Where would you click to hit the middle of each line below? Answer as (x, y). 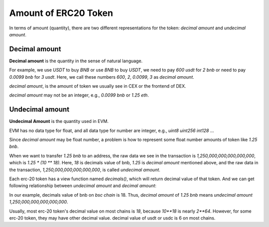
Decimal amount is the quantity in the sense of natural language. (76, 61)
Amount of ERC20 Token (61, 13)
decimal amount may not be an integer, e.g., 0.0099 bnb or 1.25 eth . (79, 95)
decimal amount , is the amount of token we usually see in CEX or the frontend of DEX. (98, 86)
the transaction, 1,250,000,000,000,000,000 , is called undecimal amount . (85, 170)
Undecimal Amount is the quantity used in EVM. (59, 121)
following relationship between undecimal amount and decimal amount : (83, 186)
